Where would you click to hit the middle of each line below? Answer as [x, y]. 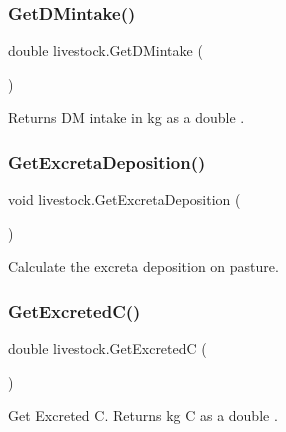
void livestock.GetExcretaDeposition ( [124, 199]
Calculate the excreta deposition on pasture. [143, 266]
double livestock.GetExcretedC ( [107, 348]
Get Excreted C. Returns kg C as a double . [143, 415]
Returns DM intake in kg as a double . [126, 117]
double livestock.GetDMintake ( [105, 50]
